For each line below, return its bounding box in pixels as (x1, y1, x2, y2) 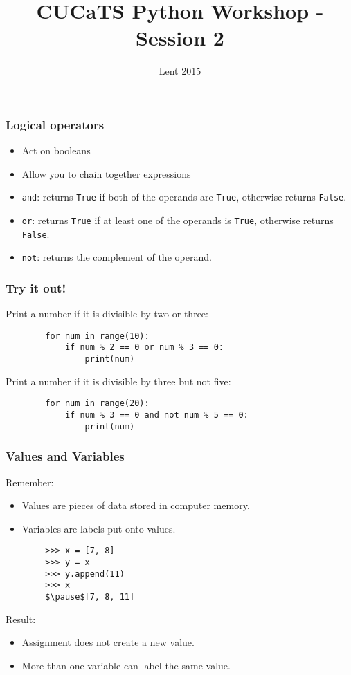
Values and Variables (6, 447, 125, 465)
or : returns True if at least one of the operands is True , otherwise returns (21, 213, 334, 228)
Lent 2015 (159, 64, 201, 78)
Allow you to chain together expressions (21, 166, 191, 181)
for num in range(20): (45, 398, 150, 409)
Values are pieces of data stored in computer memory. (21, 498, 250, 512)
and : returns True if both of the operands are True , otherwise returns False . (21, 189, 347, 204)
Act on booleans (21, 143, 91, 158)
